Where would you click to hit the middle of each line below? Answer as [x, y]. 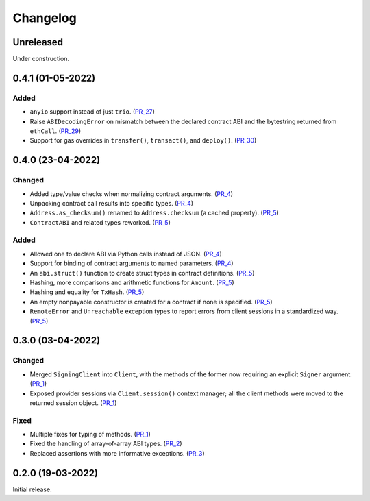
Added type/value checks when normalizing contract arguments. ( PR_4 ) [131, 194]
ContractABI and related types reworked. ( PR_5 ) [100, 222]
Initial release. [32, 489]
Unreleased [38, 42]
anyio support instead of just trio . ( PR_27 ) [92, 112]
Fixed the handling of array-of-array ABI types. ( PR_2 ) [106, 444]
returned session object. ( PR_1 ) [73, 403]
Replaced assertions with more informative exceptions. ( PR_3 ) [117, 453]
